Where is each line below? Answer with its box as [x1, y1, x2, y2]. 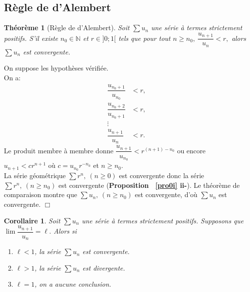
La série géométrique [4, 170, 66, 181]
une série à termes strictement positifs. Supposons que [81, 215, 244, 225]
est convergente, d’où [135, 189, 198, 200]
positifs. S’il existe [4, 33, 58, 43]
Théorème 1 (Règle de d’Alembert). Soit [4, 22, 130, 33]
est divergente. [82, 262, 125, 273]
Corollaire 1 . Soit [4, 215, 60, 225]
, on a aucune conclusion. [35, 279, 112, 289]
